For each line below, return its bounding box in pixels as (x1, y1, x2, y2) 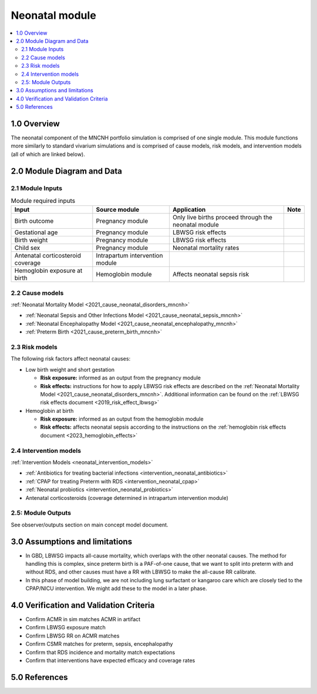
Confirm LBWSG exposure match (25, 624, 106, 631)
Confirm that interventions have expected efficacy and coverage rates (25, 657, 195, 664)
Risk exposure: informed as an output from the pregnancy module (40, 374, 201, 382)
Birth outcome (14, 217, 54, 225)
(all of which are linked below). (11, 151, 85, 158)
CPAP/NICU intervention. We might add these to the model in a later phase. (25, 585, 207, 592)
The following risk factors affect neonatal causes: (11, 355, 131, 362)
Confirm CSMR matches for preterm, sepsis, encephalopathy (25, 640, 173, 648)
